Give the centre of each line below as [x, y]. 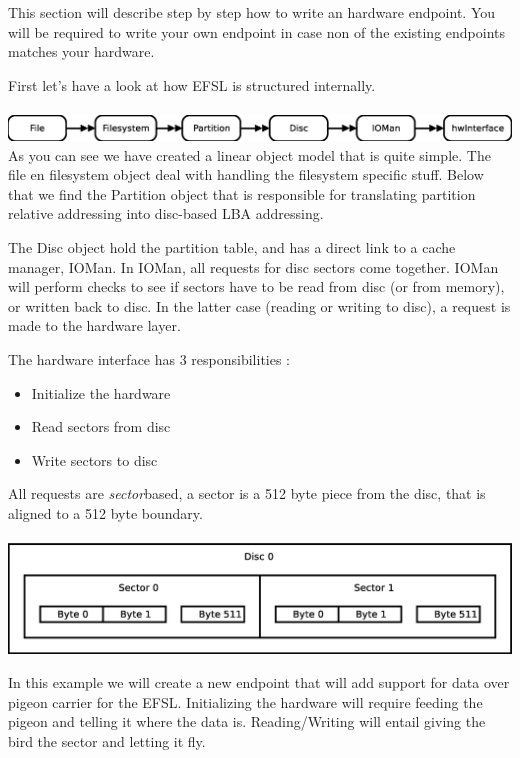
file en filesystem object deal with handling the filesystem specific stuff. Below [246, 174]
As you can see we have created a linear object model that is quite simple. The [249, 154]
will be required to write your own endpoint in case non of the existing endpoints [257, 31]
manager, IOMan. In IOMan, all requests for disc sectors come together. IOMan [253, 266]
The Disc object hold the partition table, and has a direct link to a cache [232, 247]
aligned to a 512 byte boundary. [105, 512]
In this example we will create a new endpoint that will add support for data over [259, 681]
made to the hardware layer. [94, 325]
